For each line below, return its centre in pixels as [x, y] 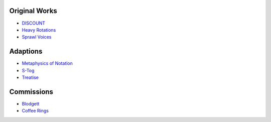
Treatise [30, 77]
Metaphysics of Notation [47, 63]
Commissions [31, 92]
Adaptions [26, 51]
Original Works [33, 11]
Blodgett [31, 103]
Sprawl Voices [37, 37]
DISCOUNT [33, 23]
